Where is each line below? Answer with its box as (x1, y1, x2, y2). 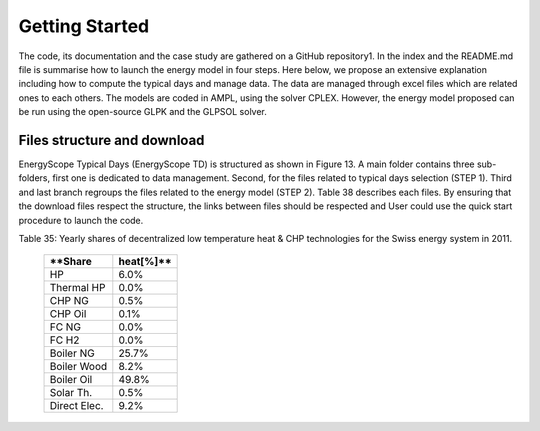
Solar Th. (49, 386, 93, 400)
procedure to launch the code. (18, 214, 144, 226)
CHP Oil (49, 307, 87, 321)
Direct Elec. (49, 399, 104, 413)
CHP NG (49, 294, 90, 308)
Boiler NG (49, 346, 95, 360)
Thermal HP (49, 281, 106, 295)
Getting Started (18, 15, 150, 37)
